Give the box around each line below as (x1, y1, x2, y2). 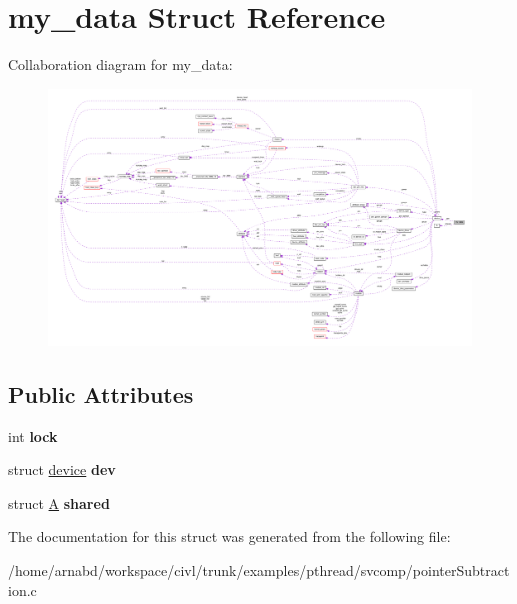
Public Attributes (8, 378, 194, 409)
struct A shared (8, 492, 110, 513)
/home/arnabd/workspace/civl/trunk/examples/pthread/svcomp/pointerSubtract (8, 560, 510, 581)
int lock (8, 425, 58, 446)
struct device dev (8, 459, 116, 480)
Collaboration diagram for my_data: (8, 54, 233, 75)
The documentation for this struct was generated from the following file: (8, 526, 451, 547)
